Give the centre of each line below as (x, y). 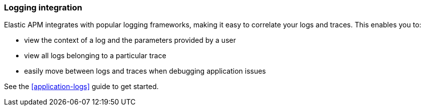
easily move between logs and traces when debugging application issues (145, 71)
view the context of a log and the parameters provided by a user (130, 40)
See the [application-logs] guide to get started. (81, 87)
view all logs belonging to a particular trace (95, 56)
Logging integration (43, 7)
